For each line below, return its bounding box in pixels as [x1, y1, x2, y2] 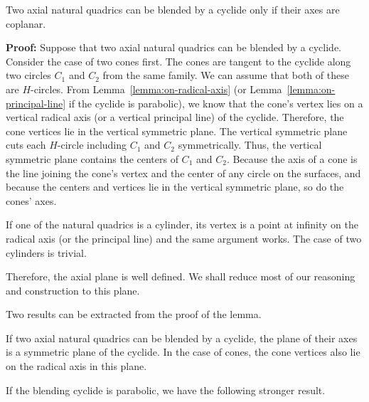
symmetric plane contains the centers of [6, 151, 178, 166]
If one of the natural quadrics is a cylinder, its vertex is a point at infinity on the [6, 217, 358, 232]
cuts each [6, 137, 46, 152]
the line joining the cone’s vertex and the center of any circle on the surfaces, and [6, 165, 361, 180]
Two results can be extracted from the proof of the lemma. [6, 307, 262, 322]
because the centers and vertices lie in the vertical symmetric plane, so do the [6, 179, 344, 194]
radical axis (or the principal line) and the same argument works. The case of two [6, 231, 362, 245]
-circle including [57, 137, 127, 152]
